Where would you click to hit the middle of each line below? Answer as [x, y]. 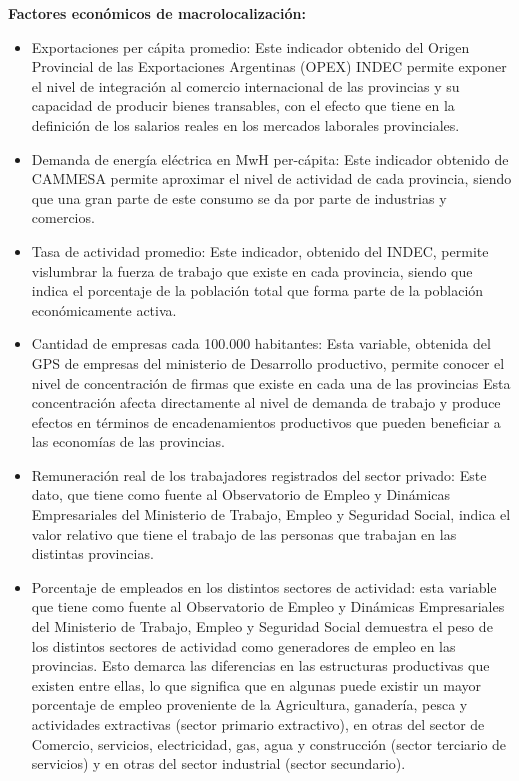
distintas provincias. [92, 553]
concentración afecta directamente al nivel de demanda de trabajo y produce [266, 402]
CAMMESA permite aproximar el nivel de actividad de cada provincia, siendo [271, 178]
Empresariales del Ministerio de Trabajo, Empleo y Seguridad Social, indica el [271, 514]
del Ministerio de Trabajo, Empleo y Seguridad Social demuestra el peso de [262, 626]
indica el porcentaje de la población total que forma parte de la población [257, 290]
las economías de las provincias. [128, 441]
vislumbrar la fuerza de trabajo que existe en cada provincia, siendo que [252, 270]
